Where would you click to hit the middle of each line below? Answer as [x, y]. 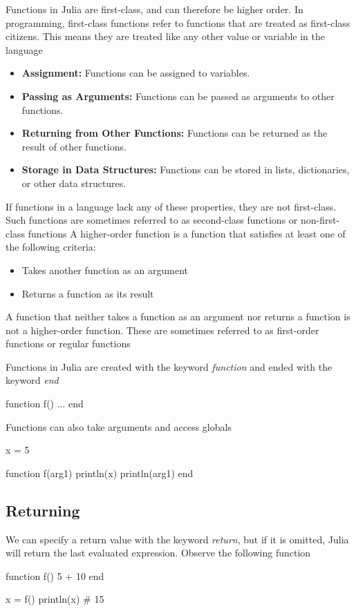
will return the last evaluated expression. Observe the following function [158, 553]
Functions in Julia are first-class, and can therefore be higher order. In [154, 9]
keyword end [32, 380]
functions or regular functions [68, 343]
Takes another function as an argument [105, 270]
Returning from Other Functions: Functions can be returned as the [175, 133]
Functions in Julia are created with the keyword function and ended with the [169, 366]
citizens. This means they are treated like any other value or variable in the [165, 36]
